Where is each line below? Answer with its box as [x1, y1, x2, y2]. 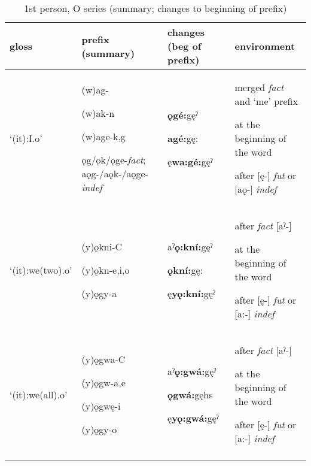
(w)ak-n [81, 105, 115, 120]
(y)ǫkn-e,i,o [81, 262, 130, 277]
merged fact [234, 80, 284, 94]
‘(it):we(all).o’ [10, 387, 68, 401]
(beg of [167, 39, 202, 53]
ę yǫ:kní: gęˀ [167, 286, 215, 300]
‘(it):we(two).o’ [10, 262, 72, 277]
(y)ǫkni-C [81, 239, 123, 253]
